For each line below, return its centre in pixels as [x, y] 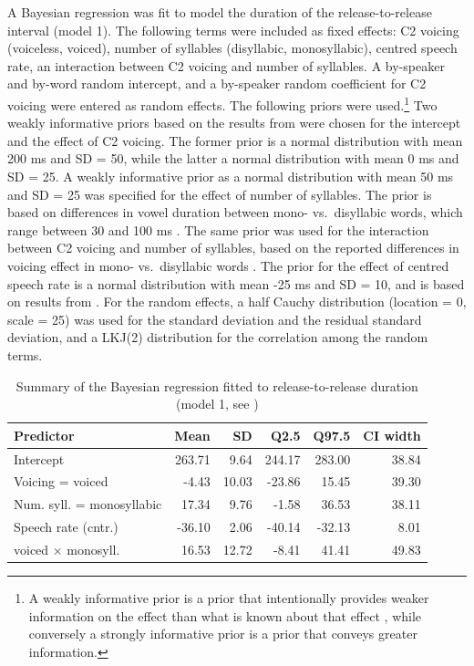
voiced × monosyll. [67, 549]
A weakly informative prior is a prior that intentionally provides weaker [229, 598]
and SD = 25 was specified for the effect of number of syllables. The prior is [220, 194]
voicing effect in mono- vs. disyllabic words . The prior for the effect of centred [228, 265]
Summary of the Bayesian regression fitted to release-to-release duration [217, 385]
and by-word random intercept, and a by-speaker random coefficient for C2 [217, 83]
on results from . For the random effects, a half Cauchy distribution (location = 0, [237, 302]
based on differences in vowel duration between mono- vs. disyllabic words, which [235, 212]
